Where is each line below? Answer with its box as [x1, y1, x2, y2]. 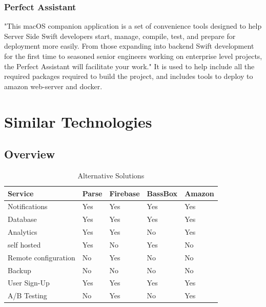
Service [8, 188, 34, 198]
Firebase [109, 188, 140, 198]
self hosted [8, 239, 41, 250]
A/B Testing [8, 290, 47, 301]
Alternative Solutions [77, 170, 145, 180]
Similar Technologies [4, 111, 152, 132]
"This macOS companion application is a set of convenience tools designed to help [4, 21, 262, 31]
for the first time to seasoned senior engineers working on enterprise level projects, [4, 51, 262, 61]
